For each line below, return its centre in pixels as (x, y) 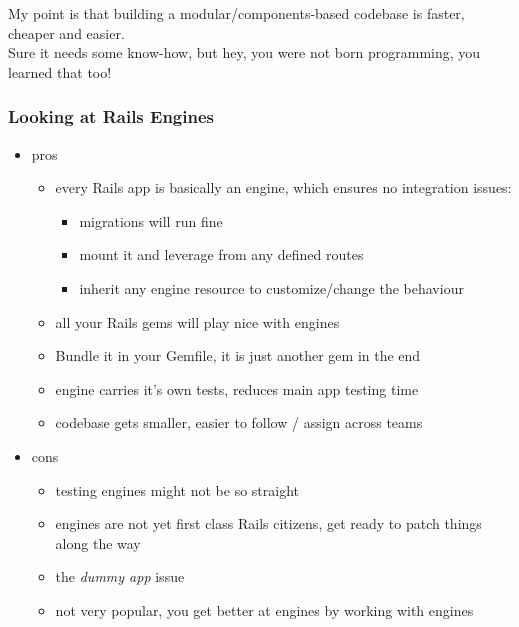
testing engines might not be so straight (177, 489)
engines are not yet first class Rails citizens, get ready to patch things (268, 523)
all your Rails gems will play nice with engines (197, 321)
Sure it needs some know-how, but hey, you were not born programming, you (244, 52)
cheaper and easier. (66, 32)
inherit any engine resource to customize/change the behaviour (271, 287)
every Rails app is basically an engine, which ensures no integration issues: (283, 187)
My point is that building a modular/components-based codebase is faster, (236, 13)
